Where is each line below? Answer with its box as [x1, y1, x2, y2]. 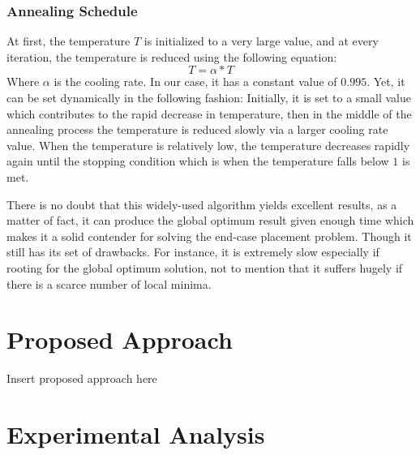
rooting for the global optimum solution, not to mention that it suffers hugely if [6, 259, 403, 276]
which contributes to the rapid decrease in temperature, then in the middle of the [6, 105, 412, 122]
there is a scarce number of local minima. [6, 275, 212, 292]
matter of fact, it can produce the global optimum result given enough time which [6, 212, 414, 229]
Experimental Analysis [6, 418, 265, 451]
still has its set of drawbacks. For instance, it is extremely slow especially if [6, 243, 379, 260]
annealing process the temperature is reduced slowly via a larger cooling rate [6, 121, 388, 138]
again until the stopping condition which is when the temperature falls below [6, 152, 389, 170]
